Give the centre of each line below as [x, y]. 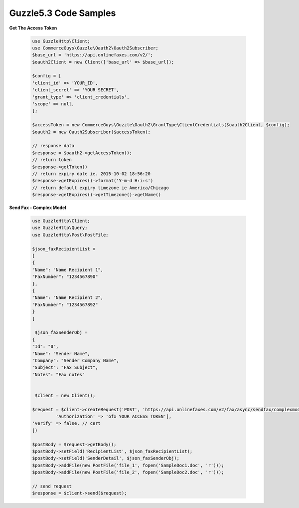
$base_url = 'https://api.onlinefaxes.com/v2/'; [93, 55]
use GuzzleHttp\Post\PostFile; [71, 235]
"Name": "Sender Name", [61, 354]
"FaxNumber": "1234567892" [65, 305]
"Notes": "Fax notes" [59, 375]
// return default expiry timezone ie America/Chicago [100, 188]
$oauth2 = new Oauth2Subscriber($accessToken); [91, 132]
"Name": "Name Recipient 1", [68, 270]
